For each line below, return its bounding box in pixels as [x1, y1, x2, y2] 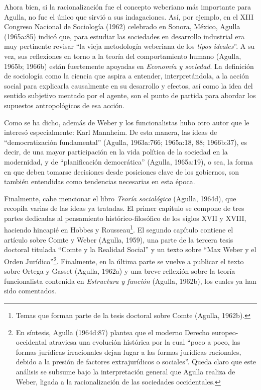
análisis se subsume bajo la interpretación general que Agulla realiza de [16, 366, 235, 376]
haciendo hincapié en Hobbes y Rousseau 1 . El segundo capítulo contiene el [4, 223, 233, 235]
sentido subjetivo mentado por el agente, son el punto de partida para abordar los [4, 90, 256, 101]
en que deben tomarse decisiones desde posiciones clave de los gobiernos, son [4, 166, 239, 177]
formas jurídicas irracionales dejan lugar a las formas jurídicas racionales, [16, 346, 241, 357]
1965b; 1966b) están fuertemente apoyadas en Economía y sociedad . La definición [4, 60, 254, 71]
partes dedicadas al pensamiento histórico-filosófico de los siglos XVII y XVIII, [4, 212, 246, 223]
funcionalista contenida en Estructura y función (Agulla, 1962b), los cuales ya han [4, 275, 256, 286]
